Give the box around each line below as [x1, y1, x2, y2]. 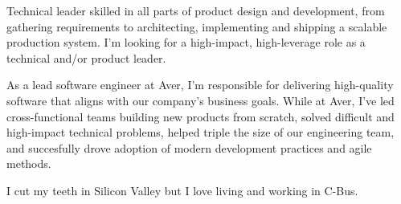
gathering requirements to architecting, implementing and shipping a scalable [6, 18, 387, 35]
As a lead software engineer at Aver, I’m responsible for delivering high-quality [6, 76, 394, 93]
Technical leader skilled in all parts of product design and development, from [6, 2, 385, 18]
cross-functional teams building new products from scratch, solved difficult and [6, 108, 395, 124]
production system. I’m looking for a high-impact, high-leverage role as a [6, 34, 366, 51]
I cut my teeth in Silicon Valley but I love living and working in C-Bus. [6, 182, 358, 198]
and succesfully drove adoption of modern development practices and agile [6, 139, 372, 156]
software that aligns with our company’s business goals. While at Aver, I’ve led [6, 92, 395, 108]
